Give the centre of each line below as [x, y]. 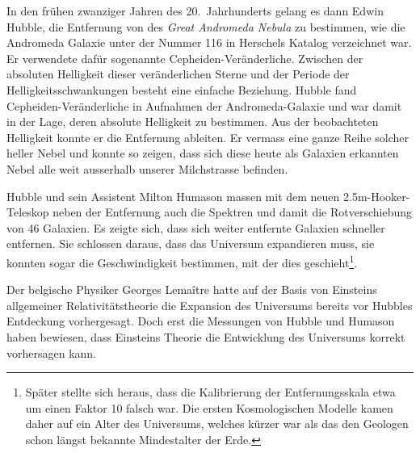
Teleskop [28, 212]
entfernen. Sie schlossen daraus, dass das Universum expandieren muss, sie [191, 243]
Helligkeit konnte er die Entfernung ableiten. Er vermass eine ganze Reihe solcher [208, 137]
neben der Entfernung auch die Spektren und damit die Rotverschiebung [233, 212]
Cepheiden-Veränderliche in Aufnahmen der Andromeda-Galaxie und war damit [204, 105]
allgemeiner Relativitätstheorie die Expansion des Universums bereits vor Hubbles [210, 305]
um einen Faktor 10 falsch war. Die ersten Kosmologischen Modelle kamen [209, 407]
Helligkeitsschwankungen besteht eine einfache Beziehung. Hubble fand [182, 89]
